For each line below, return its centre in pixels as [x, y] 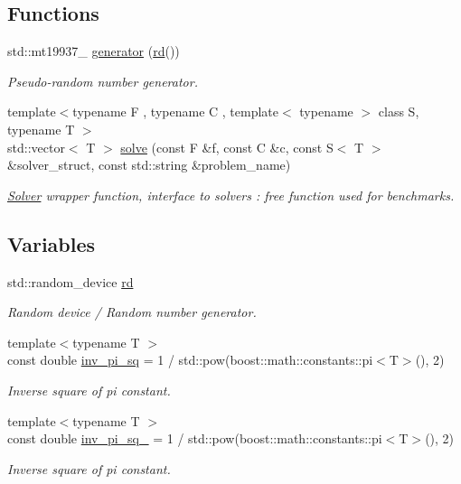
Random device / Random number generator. [132, 312]
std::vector [36, 147]
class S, [399, 112]
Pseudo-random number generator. [103, 81]
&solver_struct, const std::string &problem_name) [149, 165]
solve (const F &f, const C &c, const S [227, 147]
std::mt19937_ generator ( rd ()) [94, 51]
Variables [52, 243]
